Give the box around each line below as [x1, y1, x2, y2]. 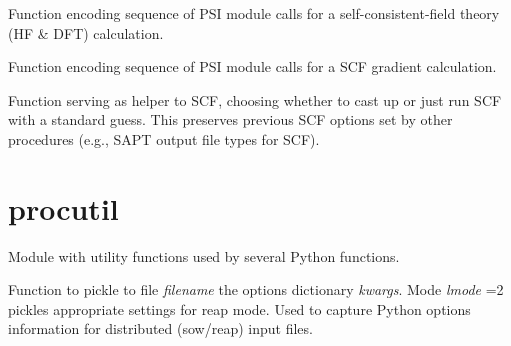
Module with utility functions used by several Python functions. [8, 245, 400, 266]
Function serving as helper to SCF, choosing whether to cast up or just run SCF [8, 89, 502, 110]
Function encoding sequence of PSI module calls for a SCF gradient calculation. [8, 56, 497, 77]
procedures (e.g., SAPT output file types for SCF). [8, 128, 320, 149]
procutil [8, 187, 119, 228]
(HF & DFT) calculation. [8, 22, 164, 43]
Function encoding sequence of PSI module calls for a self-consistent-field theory [8, 3, 500, 23]
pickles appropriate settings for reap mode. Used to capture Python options [8, 298, 471, 319]
